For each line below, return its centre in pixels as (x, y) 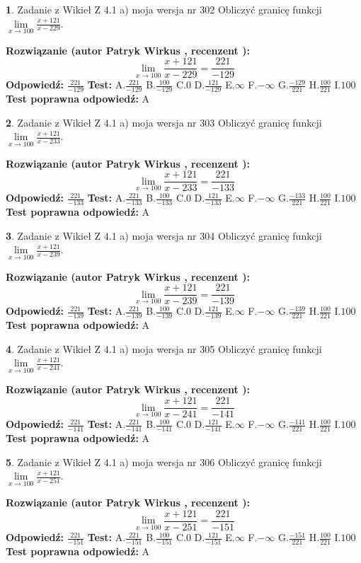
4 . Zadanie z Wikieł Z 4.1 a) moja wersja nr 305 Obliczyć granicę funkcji (164, 348)
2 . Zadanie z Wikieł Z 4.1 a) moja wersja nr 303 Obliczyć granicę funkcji (164, 122)
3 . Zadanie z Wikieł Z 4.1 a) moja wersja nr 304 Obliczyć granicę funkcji (164, 235)
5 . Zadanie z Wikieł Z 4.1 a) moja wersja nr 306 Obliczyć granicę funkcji (164, 462)
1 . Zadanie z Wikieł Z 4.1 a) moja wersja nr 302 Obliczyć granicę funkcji (164, 9)
